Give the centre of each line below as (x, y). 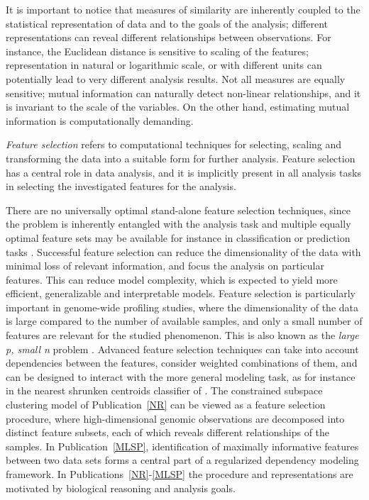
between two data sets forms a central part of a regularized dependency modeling (182, 460)
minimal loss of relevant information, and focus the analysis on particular (165, 266)
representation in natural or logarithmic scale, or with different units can (164, 65)
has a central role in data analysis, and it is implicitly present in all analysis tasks (183, 172)
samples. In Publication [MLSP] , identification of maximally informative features (182, 446)
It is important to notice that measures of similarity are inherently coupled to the (183, 9)
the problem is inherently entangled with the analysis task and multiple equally (178, 224)
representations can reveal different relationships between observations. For (169, 37)
